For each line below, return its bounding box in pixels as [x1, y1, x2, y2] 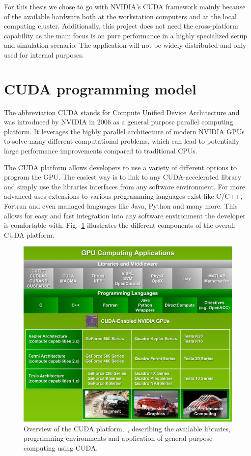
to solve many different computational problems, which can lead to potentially [4, 136, 240, 146]
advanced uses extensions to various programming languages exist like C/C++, [4, 191, 243, 201]
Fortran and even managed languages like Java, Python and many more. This [4, 201, 238, 211]
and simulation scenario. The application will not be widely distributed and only [4, 40, 247, 50]
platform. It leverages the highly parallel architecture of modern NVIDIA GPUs [4, 126, 245, 136]
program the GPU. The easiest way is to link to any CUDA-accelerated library [4, 172, 242, 182]
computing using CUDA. [24, 442, 98, 453]
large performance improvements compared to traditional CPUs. [4, 146, 197, 156]
